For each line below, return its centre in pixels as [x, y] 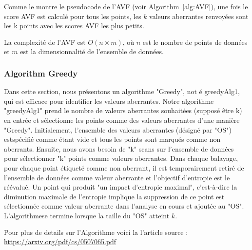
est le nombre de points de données [195, 42]
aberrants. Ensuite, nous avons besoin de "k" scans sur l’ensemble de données [119, 148]
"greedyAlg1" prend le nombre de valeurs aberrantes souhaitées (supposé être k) [123, 110]
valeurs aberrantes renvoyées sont [199, 16]
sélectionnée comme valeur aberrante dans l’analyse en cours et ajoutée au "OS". [124, 206]
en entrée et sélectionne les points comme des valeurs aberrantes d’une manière [122, 120]
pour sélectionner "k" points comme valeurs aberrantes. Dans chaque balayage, [121, 158]
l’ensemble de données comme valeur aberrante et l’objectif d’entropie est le [117, 177]
